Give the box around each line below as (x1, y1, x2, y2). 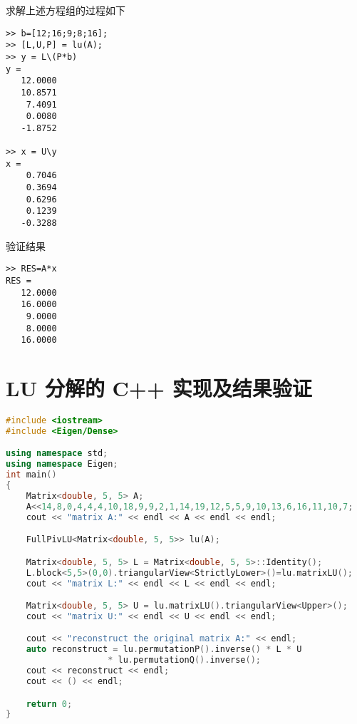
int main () (6, 470, 57, 480)
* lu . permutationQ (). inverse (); (108, 655, 262, 666)
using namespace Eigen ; (6, 459, 118, 470)
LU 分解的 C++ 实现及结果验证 (6, 373, 312, 403)
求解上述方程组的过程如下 (6, 3, 125, 17)
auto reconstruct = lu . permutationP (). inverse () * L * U (26, 644, 302, 655)
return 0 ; (26, 698, 73, 709)
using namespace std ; (6, 448, 108, 459)
